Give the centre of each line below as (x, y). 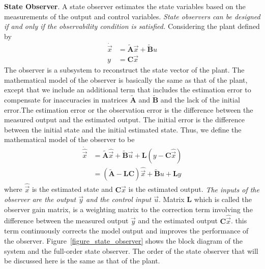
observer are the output (40, 199)
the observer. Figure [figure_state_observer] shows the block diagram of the (124, 241)
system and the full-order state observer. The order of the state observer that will (131, 250)
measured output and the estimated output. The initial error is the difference (124, 120)
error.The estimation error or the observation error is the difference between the (129, 109)
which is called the (223, 199)
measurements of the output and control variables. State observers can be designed (132, 16)
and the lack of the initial (200, 100)
